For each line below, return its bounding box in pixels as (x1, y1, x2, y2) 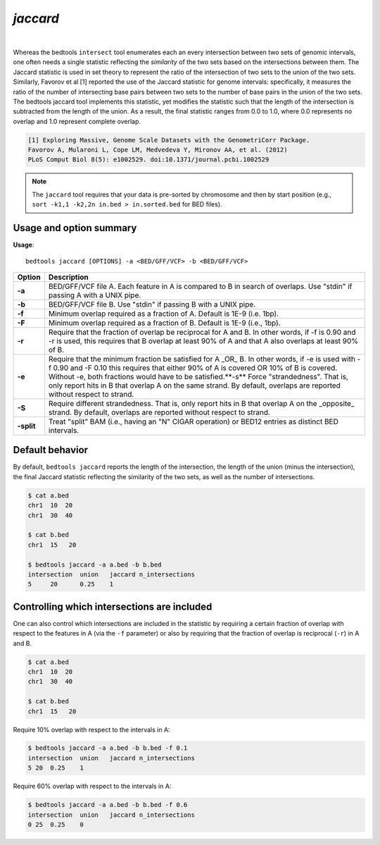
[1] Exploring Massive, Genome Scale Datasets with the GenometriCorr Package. (27, 136, 310, 144)
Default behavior (13, 444, 88, 456)
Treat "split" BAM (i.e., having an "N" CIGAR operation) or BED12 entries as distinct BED (48, 417, 339, 426)
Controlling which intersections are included (13, 600, 213, 612)
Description (48, 272, 89, 282)
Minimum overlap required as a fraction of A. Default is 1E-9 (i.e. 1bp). (48, 309, 279, 319)
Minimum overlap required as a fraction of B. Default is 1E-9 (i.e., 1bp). (48, 318, 281, 328)
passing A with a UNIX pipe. (48, 290, 141, 300)
